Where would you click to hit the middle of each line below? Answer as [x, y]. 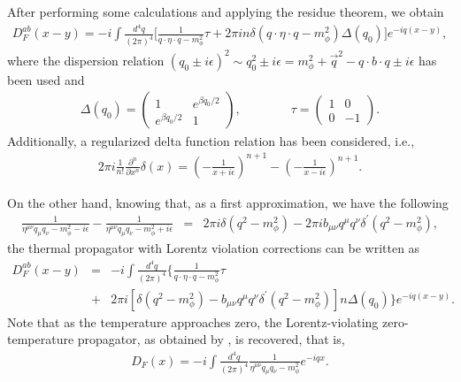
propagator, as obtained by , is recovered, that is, [211, 339]
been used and [46, 79]
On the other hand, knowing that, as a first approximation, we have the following [228, 202]
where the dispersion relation [86, 60]
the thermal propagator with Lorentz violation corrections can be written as [214, 248]
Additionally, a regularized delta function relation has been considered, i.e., [211, 140]
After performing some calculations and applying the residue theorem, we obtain [226, 11]
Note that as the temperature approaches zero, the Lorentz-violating [193, 321]
